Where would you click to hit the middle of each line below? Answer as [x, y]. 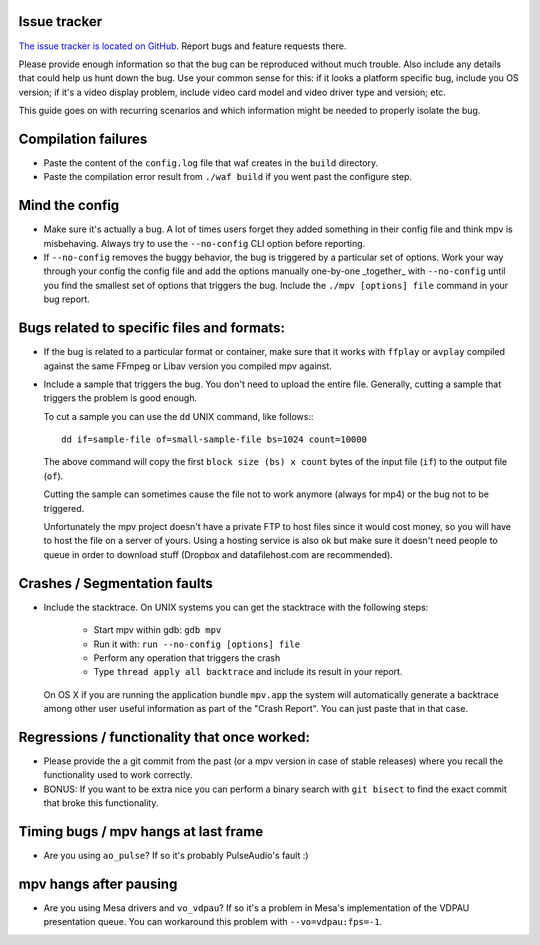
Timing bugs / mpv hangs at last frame [141, 831]
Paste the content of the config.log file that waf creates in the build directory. [211, 162]
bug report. [66, 299]
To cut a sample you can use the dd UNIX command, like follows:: [178, 416]
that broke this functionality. [101, 803]
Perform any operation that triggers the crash [187, 657]
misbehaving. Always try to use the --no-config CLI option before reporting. [204, 243]
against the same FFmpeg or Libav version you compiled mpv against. [187, 366]
